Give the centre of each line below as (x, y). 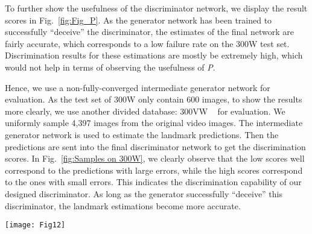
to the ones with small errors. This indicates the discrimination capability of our (153, 182)
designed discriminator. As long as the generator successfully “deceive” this (144, 193)
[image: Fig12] (35, 225)
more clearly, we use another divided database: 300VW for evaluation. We (145, 111)
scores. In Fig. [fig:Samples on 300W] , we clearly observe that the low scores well (155, 158)
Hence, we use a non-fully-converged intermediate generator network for (138, 87)
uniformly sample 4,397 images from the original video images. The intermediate (154, 123)
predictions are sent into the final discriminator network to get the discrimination (155, 146)
